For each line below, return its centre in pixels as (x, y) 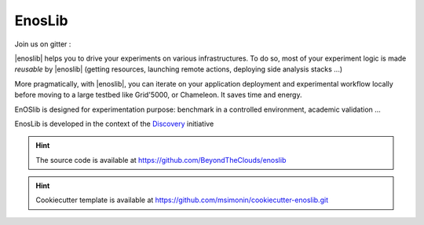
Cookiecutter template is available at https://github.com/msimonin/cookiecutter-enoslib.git (182, 200)
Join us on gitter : (43, 44)
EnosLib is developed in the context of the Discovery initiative (114, 124)
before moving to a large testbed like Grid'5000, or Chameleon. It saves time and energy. (158, 95)
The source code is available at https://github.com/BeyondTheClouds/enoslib (161, 160)
